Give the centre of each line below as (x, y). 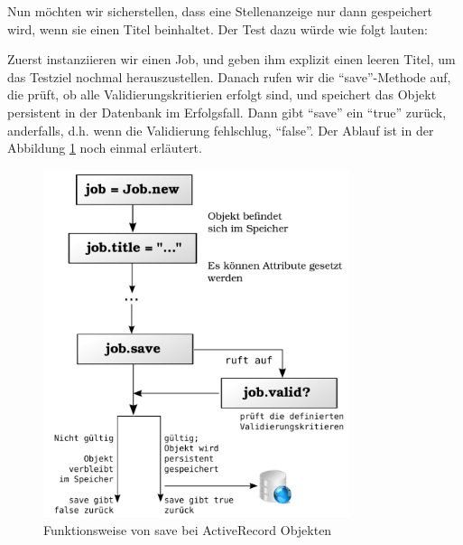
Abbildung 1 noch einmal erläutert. (105, 148)
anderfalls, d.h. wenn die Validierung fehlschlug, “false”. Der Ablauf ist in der (221, 130)
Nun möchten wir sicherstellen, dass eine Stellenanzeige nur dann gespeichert (220, 11)
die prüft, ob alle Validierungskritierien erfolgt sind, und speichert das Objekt (222, 94)
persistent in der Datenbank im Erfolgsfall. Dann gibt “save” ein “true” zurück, (227, 112)
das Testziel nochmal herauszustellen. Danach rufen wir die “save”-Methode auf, (229, 76)
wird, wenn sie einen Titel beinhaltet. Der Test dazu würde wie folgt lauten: (218, 28)
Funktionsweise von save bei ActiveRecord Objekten (188, 530)
